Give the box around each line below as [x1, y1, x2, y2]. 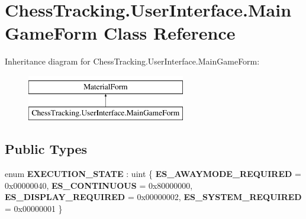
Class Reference [104, 21, 236, 45]
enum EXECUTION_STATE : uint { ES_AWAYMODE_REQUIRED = [5, 168, 301, 180]
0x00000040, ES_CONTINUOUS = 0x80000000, [5, 179, 193, 191]
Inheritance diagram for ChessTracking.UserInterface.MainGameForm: [5, 55, 260, 67]
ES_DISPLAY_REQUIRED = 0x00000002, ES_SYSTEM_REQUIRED [5, 191, 302, 203]
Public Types [5, 140, 88, 158]
